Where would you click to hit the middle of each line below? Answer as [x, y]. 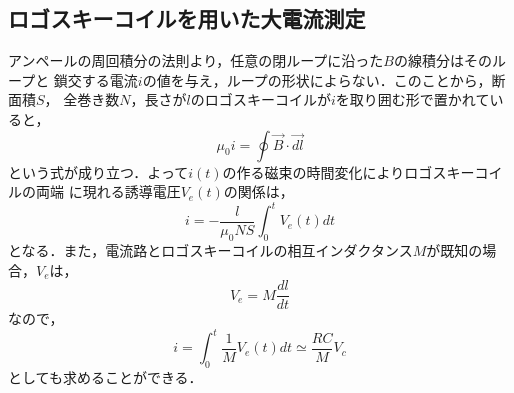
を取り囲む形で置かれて [412, 99]
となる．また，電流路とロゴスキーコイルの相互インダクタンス [210, 250]
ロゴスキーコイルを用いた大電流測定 [187, 18]
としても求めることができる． [105, 377]
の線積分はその [442, 60]
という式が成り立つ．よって [98, 171]
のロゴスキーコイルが [260, 99]
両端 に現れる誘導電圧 [108, 191]
